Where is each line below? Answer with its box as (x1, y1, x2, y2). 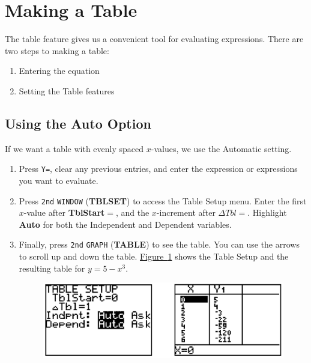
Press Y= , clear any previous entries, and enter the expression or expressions (19, 162, 298, 175)
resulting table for (19, 261, 85, 274)
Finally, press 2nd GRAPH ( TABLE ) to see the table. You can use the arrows (19, 238, 300, 251)
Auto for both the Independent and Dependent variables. (19, 218, 232, 230)
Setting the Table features (19, 84, 115, 97)
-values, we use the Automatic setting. (151, 142, 292, 154)
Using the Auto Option (5, 114, 151, 132)
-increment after (156, 206, 216, 219)
